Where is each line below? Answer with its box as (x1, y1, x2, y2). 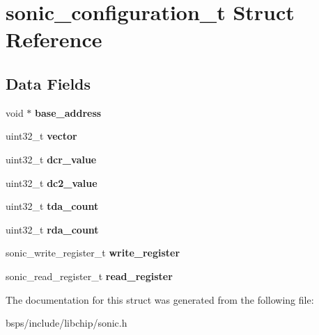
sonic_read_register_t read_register (6, 268, 173, 283)
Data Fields (6, 72, 91, 94)
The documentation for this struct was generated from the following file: (6, 292, 314, 307)
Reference (6, 25, 102, 54)
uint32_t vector (6, 129, 77, 143)
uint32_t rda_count (6, 222, 99, 236)
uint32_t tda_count (6, 199, 99, 213)
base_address (35, 105, 102, 120)
